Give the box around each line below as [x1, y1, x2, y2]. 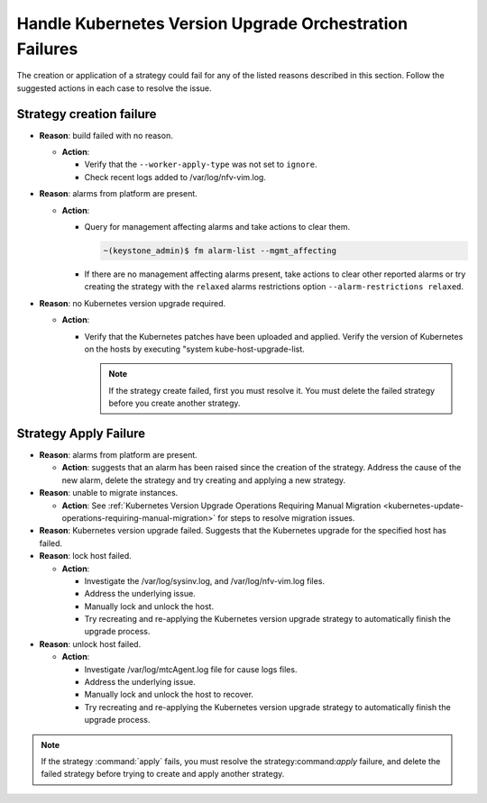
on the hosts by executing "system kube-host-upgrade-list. [84, 343, 306, 354]
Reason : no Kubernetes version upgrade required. [39, 297, 226, 308]
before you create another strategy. [108, 397, 241, 409]
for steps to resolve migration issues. [217, 512, 355, 523]
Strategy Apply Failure [16, 425, 146, 441]
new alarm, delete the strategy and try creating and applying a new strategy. [61, 474, 346, 486]
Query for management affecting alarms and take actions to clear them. [84, 221, 351, 232]
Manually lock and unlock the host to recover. [84, 689, 254, 700]
